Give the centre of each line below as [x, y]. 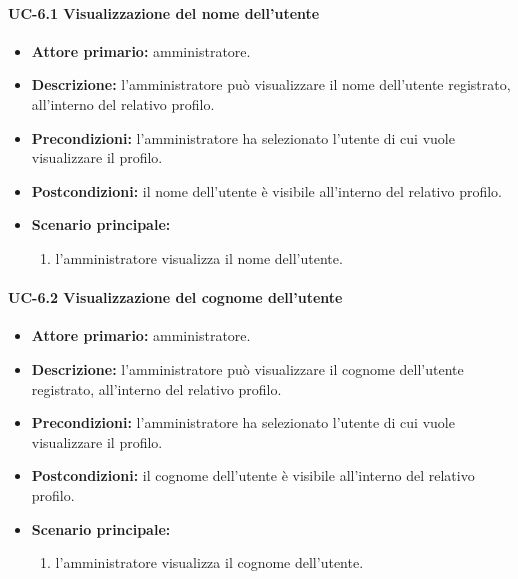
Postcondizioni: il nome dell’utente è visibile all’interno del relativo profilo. [266, 190]
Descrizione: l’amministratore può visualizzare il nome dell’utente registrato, [271, 84]
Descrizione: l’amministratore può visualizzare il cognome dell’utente [247, 368]
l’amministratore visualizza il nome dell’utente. [199, 257]
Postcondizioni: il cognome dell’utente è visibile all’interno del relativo [253, 475]
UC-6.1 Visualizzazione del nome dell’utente [164, 12]
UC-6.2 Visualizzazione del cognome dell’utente [175, 297]
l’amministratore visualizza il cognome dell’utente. [209, 562]
